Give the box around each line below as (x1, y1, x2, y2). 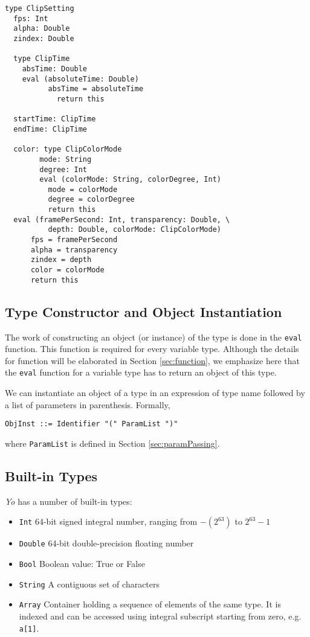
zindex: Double (13, 34, 74, 43)
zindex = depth (30, 255, 92, 264)
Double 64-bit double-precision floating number (19, 537, 194, 549)
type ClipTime (13, 54, 70, 63)
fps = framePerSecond (30, 235, 118, 245)
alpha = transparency (30, 245, 118, 254)
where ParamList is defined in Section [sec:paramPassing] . (5, 437, 220, 449)
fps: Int (13, 14, 48, 23)
